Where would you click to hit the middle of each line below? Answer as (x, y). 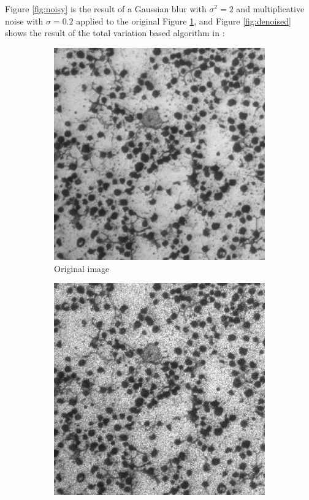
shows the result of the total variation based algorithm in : (115, 33)
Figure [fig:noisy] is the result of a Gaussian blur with (106, 9)
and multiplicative (270, 9)
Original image (82, 268)
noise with (24, 21)
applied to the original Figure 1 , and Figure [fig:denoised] (184, 21)
